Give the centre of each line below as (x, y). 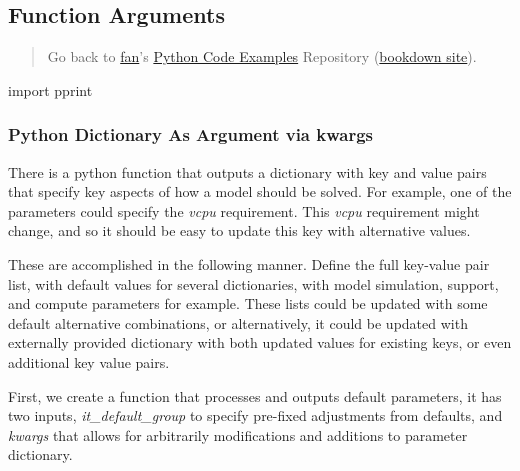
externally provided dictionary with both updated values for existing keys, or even (260, 342)
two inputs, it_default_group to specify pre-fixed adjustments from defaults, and (255, 415)
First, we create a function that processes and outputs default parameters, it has (255, 395)
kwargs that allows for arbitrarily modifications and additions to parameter (238, 434)
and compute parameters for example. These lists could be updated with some (248, 303)
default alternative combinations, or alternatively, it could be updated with (238, 322)
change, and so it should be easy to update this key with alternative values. (239, 230)
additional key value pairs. (89, 361)
